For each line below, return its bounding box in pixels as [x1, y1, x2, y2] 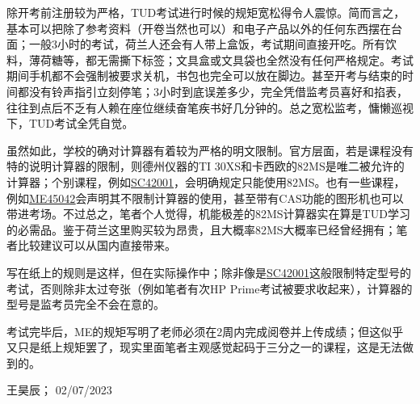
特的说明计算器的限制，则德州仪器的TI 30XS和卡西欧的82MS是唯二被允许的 [6, 158, 405, 175]
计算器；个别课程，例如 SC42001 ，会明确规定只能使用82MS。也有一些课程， [6, 173, 405, 190]
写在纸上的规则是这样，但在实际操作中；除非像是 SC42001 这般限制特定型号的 [6, 263, 411, 280]
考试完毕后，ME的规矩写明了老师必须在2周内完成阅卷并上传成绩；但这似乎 [6, 322, 404, 339]
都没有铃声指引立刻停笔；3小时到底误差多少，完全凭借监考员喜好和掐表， [17, 82, 408, 99]
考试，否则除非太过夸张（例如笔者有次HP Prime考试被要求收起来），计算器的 [6, 280, 413, 297]
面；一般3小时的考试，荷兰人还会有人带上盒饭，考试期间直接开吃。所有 [6, 36, 385, 53]
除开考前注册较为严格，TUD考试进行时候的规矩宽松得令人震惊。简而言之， [6, 4, 405, 20]
